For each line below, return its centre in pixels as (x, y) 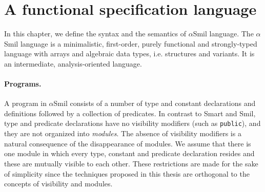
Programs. (23, 84)
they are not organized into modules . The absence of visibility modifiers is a (123, 133)
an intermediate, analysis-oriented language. (73, 63)
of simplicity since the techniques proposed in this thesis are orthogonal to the (127, 173)
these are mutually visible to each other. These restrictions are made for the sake (131, 163)
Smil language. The (223, 34)
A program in (25, 103)
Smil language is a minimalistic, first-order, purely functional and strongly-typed (131, 43)
